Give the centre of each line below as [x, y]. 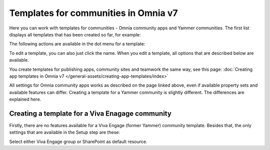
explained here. [25, 99]
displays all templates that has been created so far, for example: [75, 34]
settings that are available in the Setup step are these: [64, 133]
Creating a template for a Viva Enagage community [90, 113]
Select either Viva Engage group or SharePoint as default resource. [78, 142]
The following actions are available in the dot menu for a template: [77, 44]
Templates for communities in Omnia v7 [93, 13]
